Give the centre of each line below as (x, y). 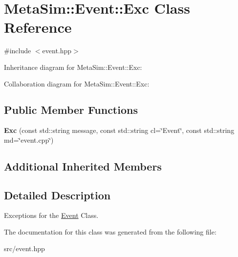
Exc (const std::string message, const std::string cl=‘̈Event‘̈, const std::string (119, 130)
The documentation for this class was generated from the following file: (110, 232)
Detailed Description (57, 195)
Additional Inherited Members (83, 166)
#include (18, 51)
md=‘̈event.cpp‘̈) (29, 139)
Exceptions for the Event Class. (51, 215)
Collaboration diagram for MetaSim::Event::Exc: (77, 83)
